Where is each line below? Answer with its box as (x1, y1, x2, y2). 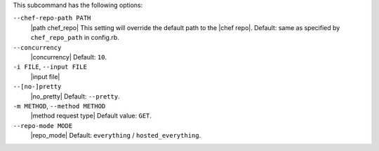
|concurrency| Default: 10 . (30, 52, 107, 61)
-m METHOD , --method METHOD (13, 101, 106, 110)
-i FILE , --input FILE (13, 63, 88, 71)
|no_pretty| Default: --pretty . (30, 92, 120, 101)
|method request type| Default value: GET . (30, 112, 152, 120)
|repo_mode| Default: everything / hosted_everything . (30, 131, 201, 140)
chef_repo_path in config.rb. (30, 34, 119, 42)
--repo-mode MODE (13, 122, 73, 129)
